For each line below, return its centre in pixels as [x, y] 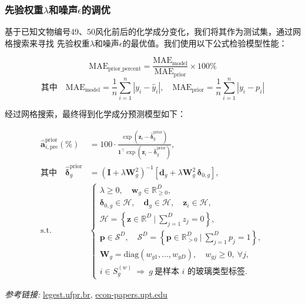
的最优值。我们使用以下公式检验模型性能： [205, 43]
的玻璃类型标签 [217, 271]
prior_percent [125, 69]
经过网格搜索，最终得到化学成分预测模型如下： [95, 114]
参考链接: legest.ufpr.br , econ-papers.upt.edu [86, 294]
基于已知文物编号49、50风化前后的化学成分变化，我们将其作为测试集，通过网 [153, 31]
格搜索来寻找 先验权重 [47, 43]
